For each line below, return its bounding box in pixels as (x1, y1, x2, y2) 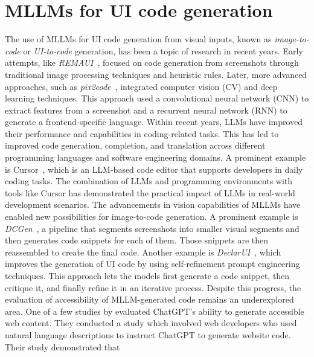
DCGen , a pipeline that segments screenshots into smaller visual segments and (5, 222, 300, 234)
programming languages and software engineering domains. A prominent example (5, 151, 306, 164)
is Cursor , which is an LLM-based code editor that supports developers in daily (5, 162, 303, 175)
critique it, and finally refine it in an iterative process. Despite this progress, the (5, 281, 301, 294)
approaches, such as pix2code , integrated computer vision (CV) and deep (5, 80, 278, 92)
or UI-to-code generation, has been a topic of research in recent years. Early (23, 44, 303, 57)
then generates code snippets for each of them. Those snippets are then (5, 234, 269, 246)
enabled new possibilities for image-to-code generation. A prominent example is (5, 210, 298, 223)
